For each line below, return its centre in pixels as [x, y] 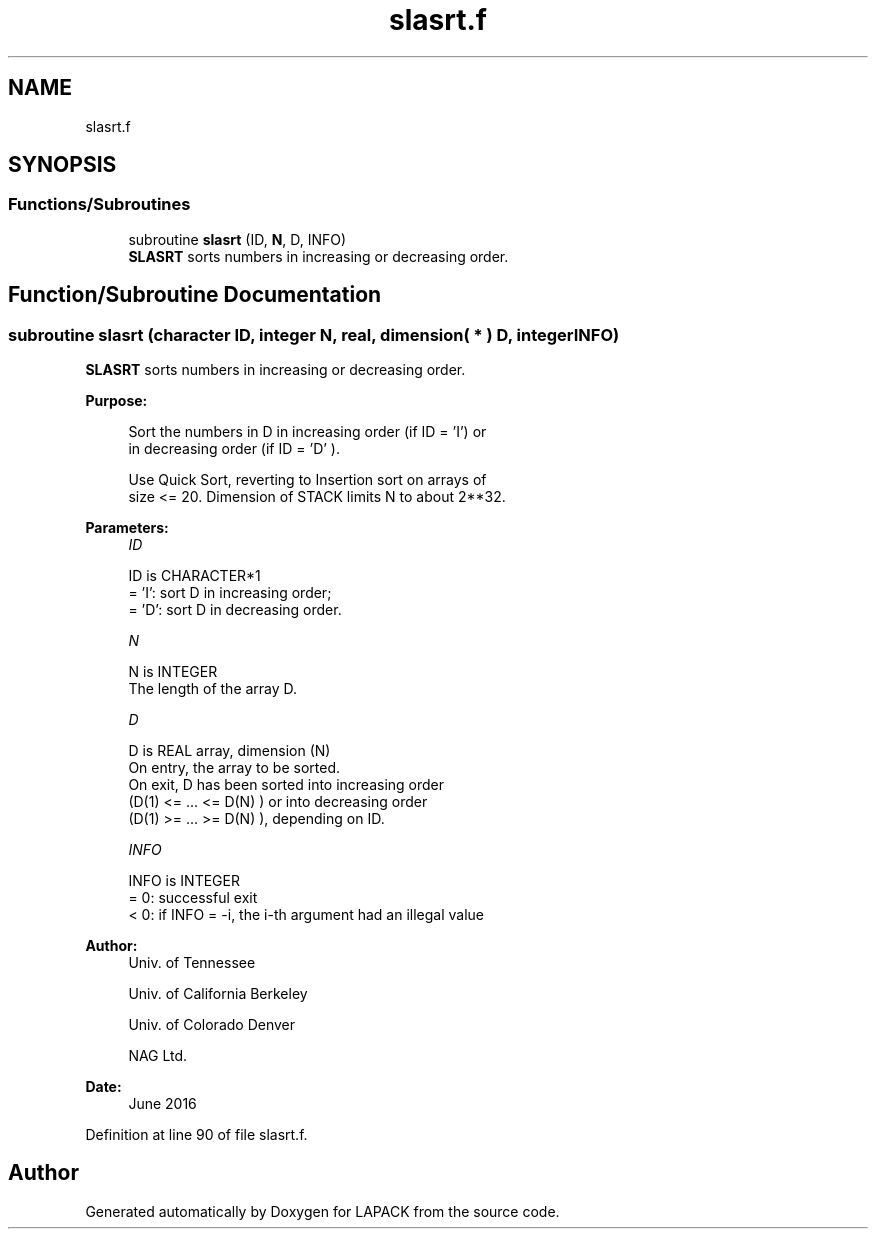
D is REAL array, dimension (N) [229, 751]
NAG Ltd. [158, 1056]
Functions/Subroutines [99, 204]
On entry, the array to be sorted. [234, 768]
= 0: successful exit [193, 898]
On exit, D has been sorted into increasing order [286, 785]
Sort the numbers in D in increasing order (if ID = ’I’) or [307, 432]
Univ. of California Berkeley [218, 994]
